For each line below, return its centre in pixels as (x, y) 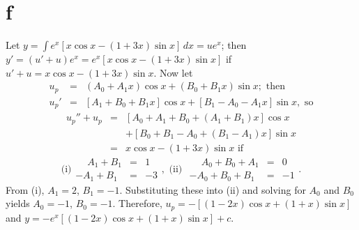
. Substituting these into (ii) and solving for (213, 189)
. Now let (173, 72)
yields (18, 203)
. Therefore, (137, 203)
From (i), (25, 189)
